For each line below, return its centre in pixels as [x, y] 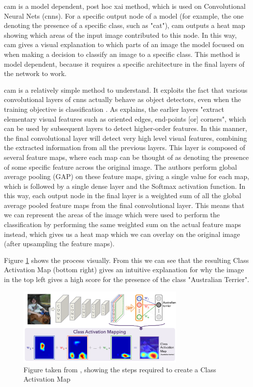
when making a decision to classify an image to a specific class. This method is [122, 54]
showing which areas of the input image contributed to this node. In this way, [120, 35]
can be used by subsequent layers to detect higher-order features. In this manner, [126, 128]
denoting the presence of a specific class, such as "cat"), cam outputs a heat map [125, 25]
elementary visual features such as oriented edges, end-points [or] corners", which [125, 118]
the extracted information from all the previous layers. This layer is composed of [125, 147]
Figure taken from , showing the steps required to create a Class [120, 369]
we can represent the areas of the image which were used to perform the [112, 215]
